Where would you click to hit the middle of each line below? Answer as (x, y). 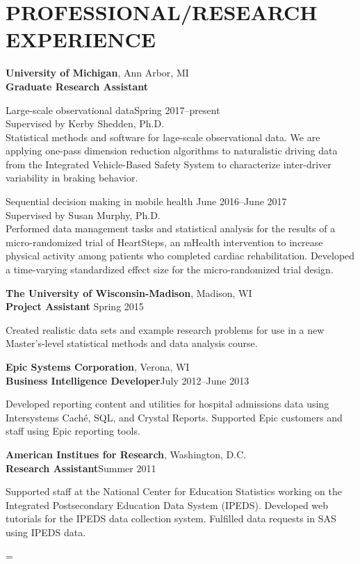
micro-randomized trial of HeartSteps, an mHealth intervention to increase (164, 242)
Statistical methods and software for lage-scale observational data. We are (163, 137)
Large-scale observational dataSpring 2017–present (113, 110)
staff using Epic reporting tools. (73, 431)
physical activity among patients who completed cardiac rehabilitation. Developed (180, 256)
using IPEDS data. (46, 532)
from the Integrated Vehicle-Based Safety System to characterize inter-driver (169, 164)
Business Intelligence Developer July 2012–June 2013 (128, 380)
